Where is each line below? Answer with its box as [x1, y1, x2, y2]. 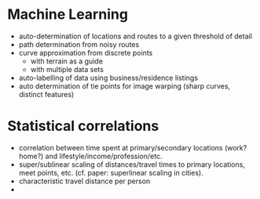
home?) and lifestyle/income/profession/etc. [18, 151, 163, 161]
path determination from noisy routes [18, 39, 140, 49]
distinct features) [18, 89, 75, 99]
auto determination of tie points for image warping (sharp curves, [18, 81, 231, 91]
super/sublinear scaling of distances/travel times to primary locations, [18, 159, 245, 169]
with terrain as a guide [30, 56, 104, 66]
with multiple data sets [30, 64, 104, 74]
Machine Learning [7, 5, 129, 24]
